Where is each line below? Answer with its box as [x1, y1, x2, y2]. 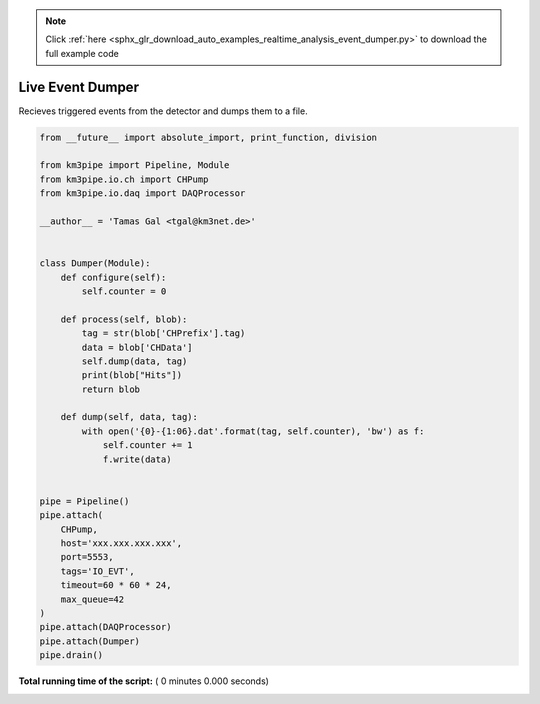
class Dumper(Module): [39, 258, 151, 269]
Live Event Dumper [18, 78, 140, 95]
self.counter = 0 [81, 285, 167, 297]
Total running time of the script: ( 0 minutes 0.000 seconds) [18, 675, 270, 687]
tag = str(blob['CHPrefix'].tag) [81, 328, 246, 339]
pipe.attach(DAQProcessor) [39, 621, 172, 633]
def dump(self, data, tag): [60, 411, 199, 423]
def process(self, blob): [60, 313, 188, 325]
